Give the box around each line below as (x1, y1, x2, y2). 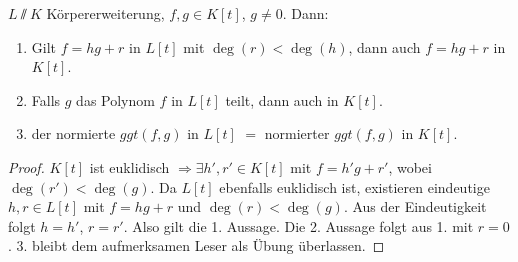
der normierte (31, 123, 116, 144)
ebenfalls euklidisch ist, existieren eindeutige (219, 176, 490, 197)
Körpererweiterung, (46, 3, 165, 23)
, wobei (388, 156, 432, 177)
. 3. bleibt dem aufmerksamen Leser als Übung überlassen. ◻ (8, 235, 385, 256)
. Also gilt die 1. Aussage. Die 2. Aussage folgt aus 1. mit (123, 215, 474, 236)
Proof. (8, 156, 45, 177)
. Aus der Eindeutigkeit (343, 196, 487, 217)
